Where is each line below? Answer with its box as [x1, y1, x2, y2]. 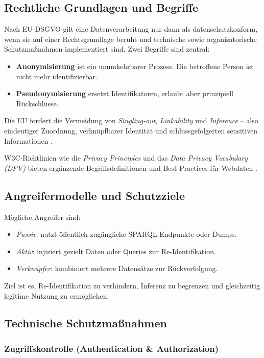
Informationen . [4, 135, 53, 146]
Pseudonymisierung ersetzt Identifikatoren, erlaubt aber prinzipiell [16, 88, 234, 99]
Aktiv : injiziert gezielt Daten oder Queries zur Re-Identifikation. [16, 245, 216, 256]
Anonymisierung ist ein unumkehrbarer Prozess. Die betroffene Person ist [16, 60, 254, 71]
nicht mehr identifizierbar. [16, 71, 98, 81]
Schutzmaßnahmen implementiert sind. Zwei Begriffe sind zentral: [4, 43, 210, 54]
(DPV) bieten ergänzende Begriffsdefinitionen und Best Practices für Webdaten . [4, 162, 257, 173]
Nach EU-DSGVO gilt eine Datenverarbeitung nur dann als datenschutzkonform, [4, 24, 258, 34]
